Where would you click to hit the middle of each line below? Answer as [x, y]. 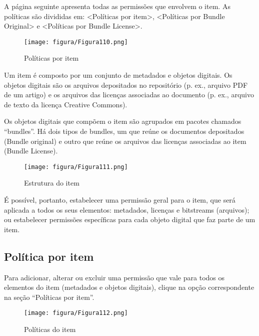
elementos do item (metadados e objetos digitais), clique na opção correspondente [129, 287]
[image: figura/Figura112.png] [76, 313]
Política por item [49, 256]
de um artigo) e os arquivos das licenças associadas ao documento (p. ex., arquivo [129, 95]
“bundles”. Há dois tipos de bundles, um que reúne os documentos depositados [124, 131]
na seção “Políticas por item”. [49, 297]
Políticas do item [50, 329]
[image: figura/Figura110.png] [76, 42]
